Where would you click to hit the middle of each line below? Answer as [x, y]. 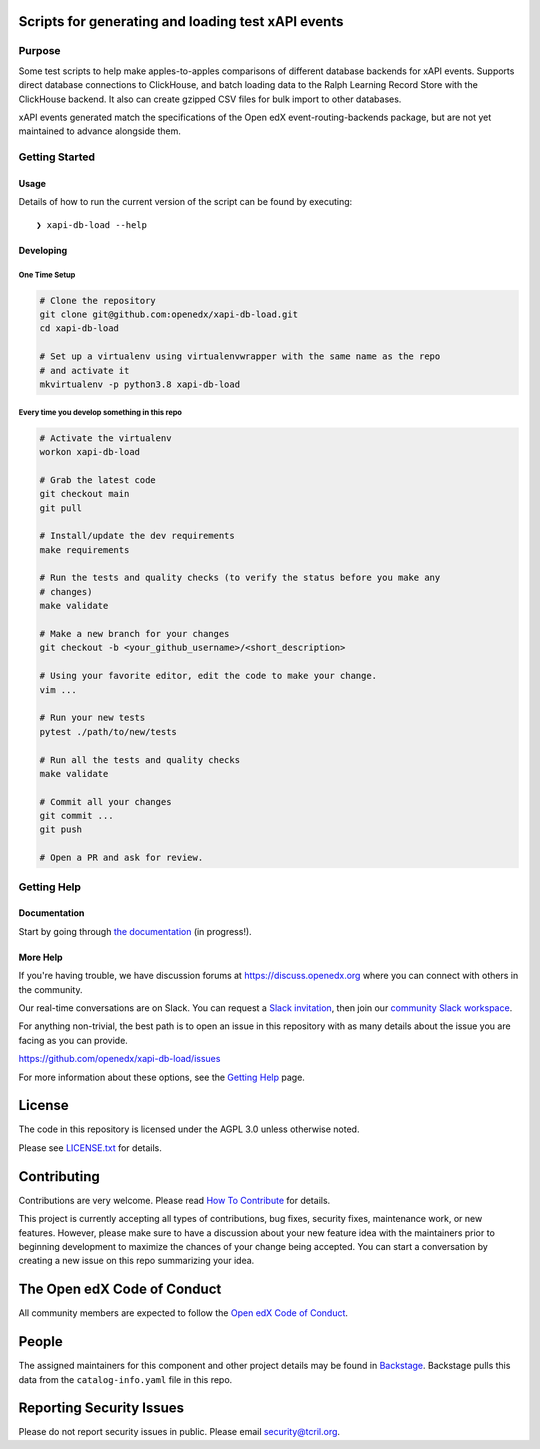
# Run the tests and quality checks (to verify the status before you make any [240, 578]
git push [61, 829]
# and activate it [84, 370]
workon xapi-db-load [89, 451]
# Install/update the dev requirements [137, 536]
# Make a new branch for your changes [134, 634]
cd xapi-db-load [79, 328]
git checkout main [84, 494]
